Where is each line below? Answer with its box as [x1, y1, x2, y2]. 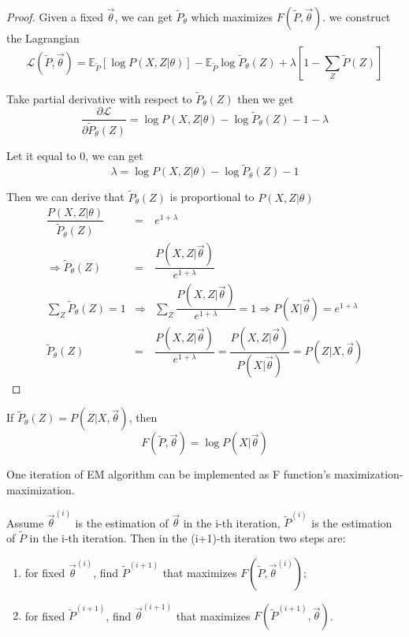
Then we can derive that [6, 188, 125, 205]
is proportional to [169, 188, 255, 205]
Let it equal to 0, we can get [6, 147, 143, 163]
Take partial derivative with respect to [6, 90, 192, 106]
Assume [6, 514, 44, 531]
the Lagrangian [6, 30, 80, 46]
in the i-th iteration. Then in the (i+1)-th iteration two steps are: [29, 530, 346, 546]
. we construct [322, 9, 391, 24]
